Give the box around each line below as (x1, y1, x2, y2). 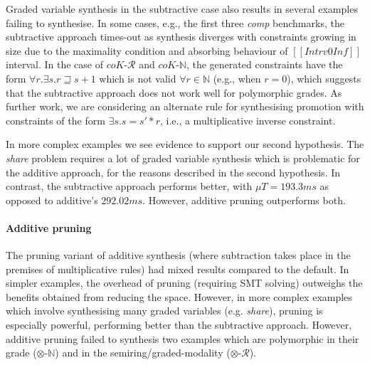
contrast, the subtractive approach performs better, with (6, 179, 253, 194)
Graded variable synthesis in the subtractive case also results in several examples (6, 1, 358, 16)
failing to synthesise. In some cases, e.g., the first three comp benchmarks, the (6, 15, 344, 30)
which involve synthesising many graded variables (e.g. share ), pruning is (6, 303, 323, 318)
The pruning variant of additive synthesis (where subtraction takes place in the (6, 248, 351, 263)
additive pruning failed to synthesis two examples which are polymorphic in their (6, 331, 359, 346)
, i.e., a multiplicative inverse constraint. (159, 112, 336, 127)
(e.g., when (213, 70, 261, 85)
